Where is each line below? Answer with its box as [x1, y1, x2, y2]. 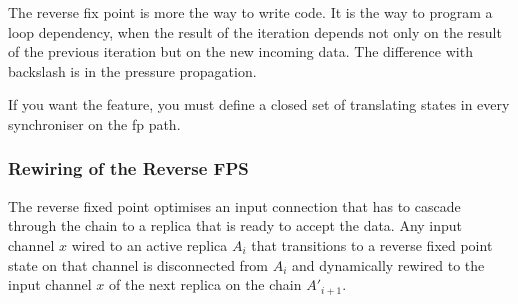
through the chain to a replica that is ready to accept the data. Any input [8, 215, 463, 236]
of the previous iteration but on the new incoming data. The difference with [8, 41, 473, 62]
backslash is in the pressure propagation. [8, 60, 257, 81]
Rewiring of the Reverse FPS [8, 156, 249, 181]
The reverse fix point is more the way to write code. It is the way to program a [8, 2, 493, 22]
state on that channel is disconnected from [8, 254, 269, 275]
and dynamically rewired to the [292, 254, 485, 275]
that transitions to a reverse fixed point [251, 234, 493, 255]
